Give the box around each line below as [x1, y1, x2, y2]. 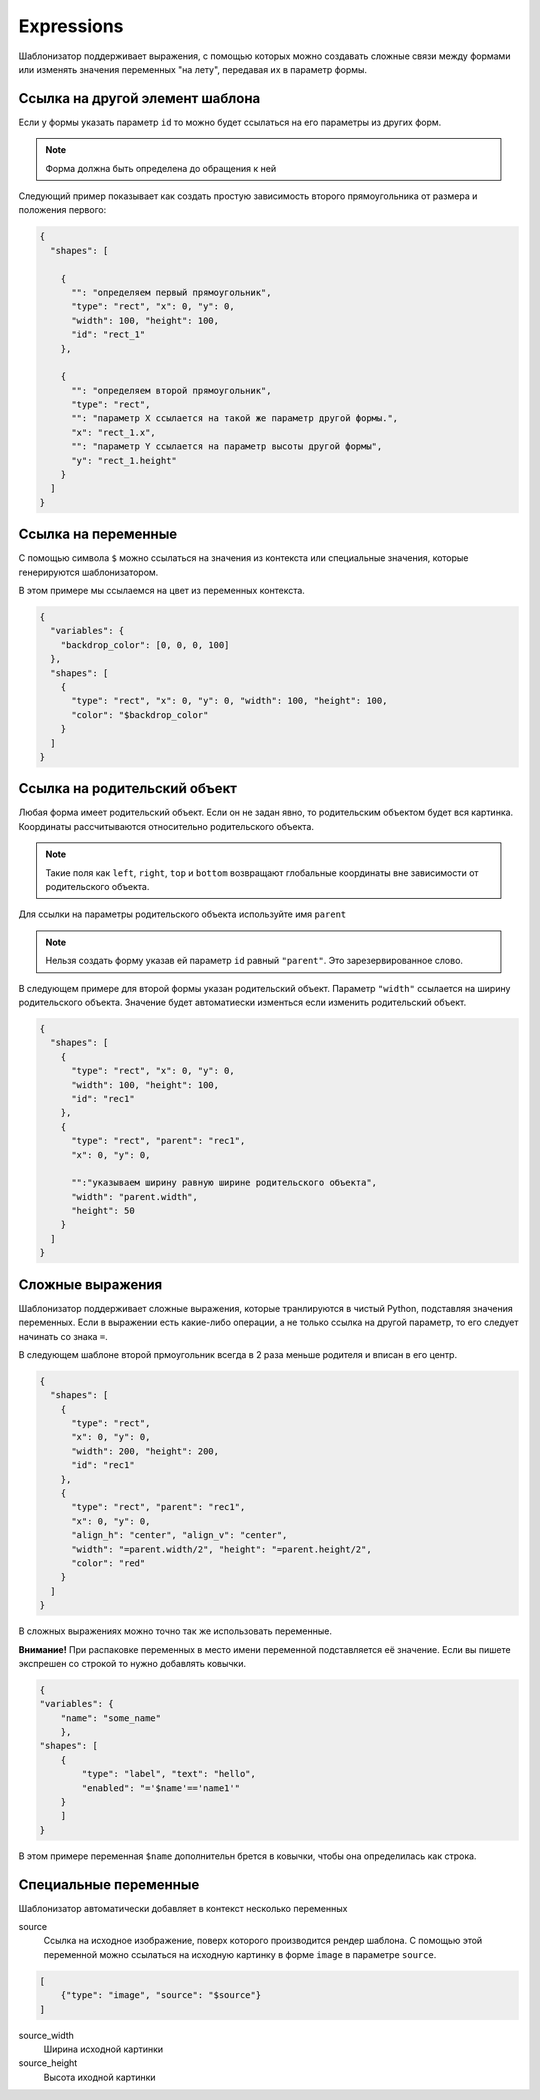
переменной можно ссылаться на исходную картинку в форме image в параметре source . [43, 1948, 437, 1960]
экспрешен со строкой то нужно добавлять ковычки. [18, 1657, 247, 1669]
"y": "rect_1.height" [71, 455, 177, 466]
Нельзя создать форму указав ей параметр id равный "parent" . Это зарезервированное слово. [45, 955, 464, 967]
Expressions [18, 15, 124, 37]
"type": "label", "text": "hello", [81, 1768, 257, 1780]
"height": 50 [71, 1205, 135, 1217]
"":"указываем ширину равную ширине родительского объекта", [71, 1177, 378, 1189]
